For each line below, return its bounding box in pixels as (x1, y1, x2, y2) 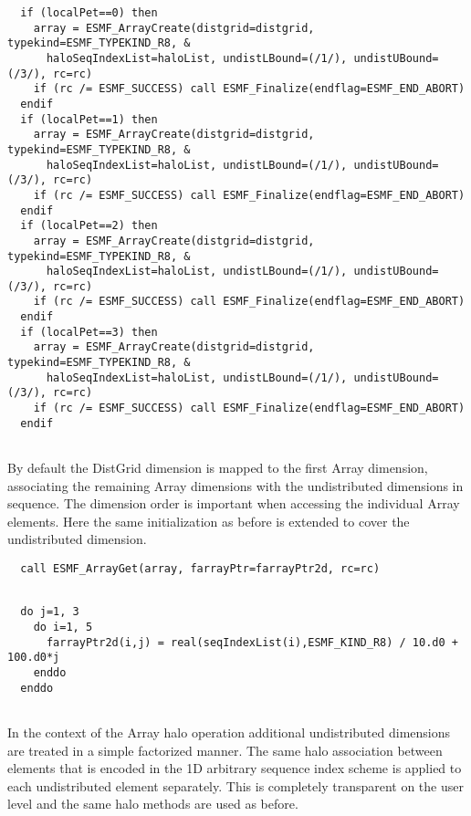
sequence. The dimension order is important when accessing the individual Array (7, 494, 460, 513)
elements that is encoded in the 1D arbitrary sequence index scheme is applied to (7, 758, 462, 778)
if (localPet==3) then (20, 325, 158, 339)
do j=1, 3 (20, 605, 79, 619)
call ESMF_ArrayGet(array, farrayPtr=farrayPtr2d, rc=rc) (20, 562, 381, 575)
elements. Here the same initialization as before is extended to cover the (7, 511, 410, 530)
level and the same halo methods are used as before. (7, 794, 298, 813)
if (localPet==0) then (20, 6, 158, 19)
